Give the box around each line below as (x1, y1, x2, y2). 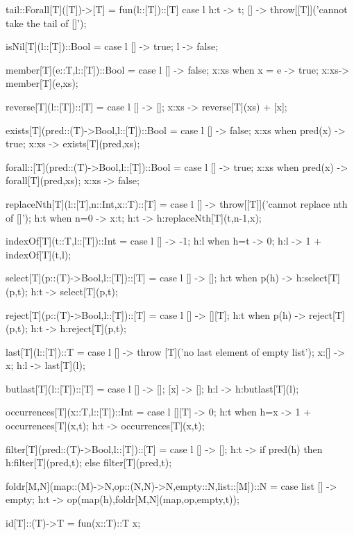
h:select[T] (296, 270, 340, 285)
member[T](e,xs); (6, 76, 78, 90)
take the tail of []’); (6, 15, 87, 30)
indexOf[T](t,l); (6, 247, 71, 261)
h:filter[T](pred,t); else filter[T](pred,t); (6, 455, 172, 470)
